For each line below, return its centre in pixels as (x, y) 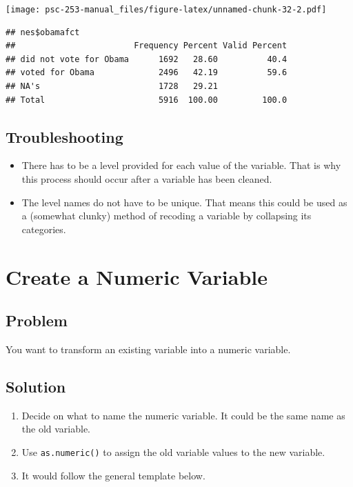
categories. (44, 229)
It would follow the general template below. (113, 475)
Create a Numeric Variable (137, 276)
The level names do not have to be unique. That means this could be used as (184, 202)
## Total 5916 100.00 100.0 (147, 100)
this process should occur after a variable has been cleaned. (147, 179)
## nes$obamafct (43, 32)
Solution (36, 386)
